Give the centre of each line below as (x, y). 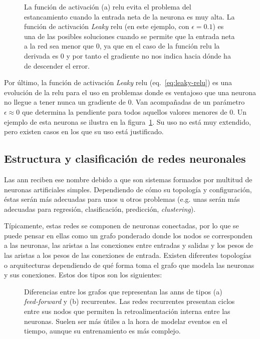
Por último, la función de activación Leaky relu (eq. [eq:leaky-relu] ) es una (118, 82)
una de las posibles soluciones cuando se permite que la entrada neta (129, 36)
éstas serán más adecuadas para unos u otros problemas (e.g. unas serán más (122, 199)
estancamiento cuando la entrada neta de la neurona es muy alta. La (129, 16)
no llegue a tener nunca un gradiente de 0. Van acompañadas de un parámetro (124, 102)
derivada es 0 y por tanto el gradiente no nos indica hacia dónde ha (127, 55)
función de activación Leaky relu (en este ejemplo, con (107, 26)
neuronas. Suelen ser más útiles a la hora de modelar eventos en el (126, 321)
